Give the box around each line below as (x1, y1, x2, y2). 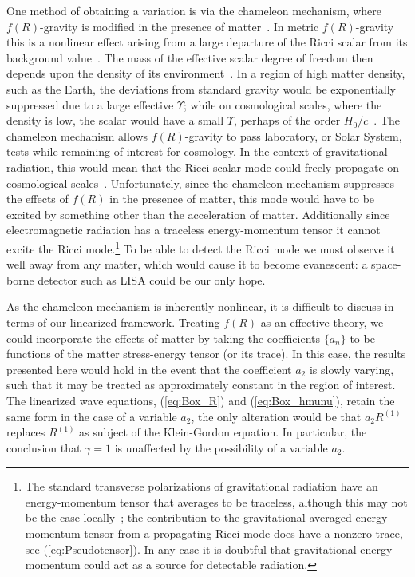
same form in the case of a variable (6, 408, 177, 424)
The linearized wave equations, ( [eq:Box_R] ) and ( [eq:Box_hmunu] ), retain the (6, 392, 395, 408)
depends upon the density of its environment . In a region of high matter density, (6, 65, 405, 82)
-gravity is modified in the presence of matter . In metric (39, 18, 319, 34)
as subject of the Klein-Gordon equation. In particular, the (79, 424, 367, 440)
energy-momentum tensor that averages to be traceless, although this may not (25, 493, 408, 510)
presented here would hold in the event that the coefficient (6, 360, 292, 377)
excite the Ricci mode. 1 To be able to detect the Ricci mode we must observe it (6, 237, 395, 257)
